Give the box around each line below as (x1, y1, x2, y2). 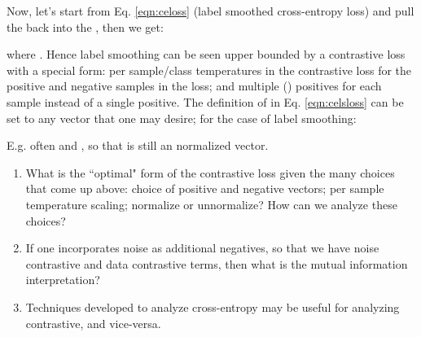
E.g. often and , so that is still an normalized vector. (7, 137, 269, 154)
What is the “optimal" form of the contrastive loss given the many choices (25, 164, 395, 181)
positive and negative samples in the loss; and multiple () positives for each (7, 77, 382, 94)
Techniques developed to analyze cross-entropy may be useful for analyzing (25, 298, 400, 315)
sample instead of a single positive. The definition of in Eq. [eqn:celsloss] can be (7, 93, 404, 110)
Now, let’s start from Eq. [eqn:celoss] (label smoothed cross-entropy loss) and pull (7, 2, 414, 19)
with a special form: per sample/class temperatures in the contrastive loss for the (7, 61, 412, 78)
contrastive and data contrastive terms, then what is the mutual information (25, 255, 408, 272)
